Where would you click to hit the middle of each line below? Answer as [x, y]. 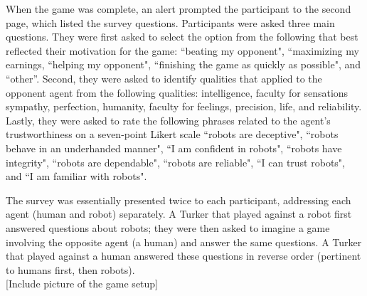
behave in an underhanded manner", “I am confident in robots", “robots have [174, 148]
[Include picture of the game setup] [82, 284]
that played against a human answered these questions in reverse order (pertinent [183, 256]
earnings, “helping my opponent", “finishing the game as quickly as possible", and [183, 64]
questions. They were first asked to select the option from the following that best [182, 37]
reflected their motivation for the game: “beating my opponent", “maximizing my [182, 50]
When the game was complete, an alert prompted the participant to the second [179, 9]
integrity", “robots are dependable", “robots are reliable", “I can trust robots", [175, 162]
